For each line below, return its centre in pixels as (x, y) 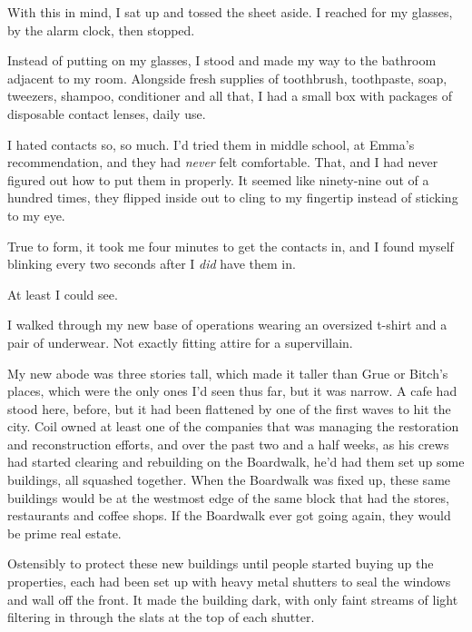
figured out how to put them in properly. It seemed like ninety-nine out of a (218, 179)
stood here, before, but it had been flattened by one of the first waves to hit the (229, 408)
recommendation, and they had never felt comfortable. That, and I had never (223, 162)
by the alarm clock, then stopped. (101, 30)
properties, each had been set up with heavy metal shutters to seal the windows (229, 582)
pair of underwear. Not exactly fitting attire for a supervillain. (180, 342)
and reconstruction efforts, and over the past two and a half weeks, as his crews (228, 444)
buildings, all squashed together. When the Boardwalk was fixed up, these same (229, 480)
